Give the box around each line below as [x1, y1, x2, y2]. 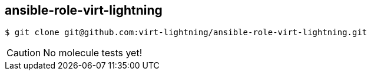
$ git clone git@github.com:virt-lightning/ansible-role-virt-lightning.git [5, 28, 367, 37]
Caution [6, 47, 41, 59]
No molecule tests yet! [43, 47, 143, 59]
